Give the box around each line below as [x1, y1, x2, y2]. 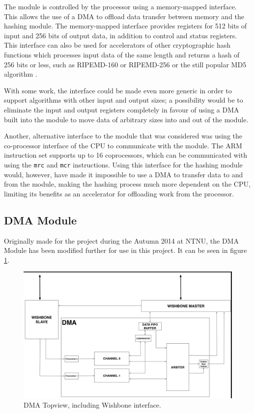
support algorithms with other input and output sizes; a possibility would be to [4, 95, 243, 105]
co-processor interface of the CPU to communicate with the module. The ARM [4, 140, 242, 150]
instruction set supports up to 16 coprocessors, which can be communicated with [4, 150, 247, 160]
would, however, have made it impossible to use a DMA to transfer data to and [4, 169, 243, 179]
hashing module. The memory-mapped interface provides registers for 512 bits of [4, 21, 247, 31]
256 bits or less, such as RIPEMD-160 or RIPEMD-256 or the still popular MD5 [4, 59, 247, 69]
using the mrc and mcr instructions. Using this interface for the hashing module [4, 159, 243, 169]
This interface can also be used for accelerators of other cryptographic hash [4, 40, 231, 50]
